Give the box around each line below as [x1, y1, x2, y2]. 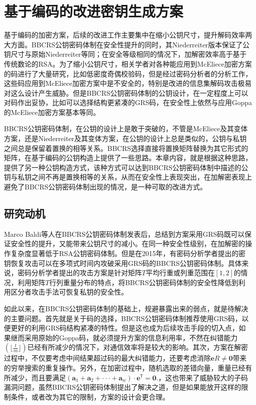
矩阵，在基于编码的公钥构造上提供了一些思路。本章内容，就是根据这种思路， [4, 152, 252, 163]
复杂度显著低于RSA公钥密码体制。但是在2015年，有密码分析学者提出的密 [10, 248, 246, 258]
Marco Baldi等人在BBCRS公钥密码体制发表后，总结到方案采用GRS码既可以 [4, 228, 245, 239]
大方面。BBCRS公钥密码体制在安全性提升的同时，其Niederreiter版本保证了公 [4, 39, 250, 49]
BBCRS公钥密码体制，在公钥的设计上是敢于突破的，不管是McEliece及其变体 [4, 123, 248, 134]
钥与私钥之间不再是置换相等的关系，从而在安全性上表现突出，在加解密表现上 [4, 172, 252, 182]
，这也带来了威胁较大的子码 [158, 372, 248, 382]
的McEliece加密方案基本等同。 [4, 107, 100, 117]
